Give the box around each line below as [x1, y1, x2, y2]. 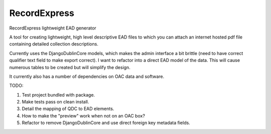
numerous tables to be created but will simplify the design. [9, 64, 130, 70]
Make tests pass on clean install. [22, 99, 89, 105]
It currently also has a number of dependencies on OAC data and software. [9, 73, 165, 79]
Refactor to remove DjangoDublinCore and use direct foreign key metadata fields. [22, 120, 190, 126]
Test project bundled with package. [22, 91, 95, 97]
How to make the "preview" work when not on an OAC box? [22, 112, 146, 118]
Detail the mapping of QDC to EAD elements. [22, 105, 114, 112]
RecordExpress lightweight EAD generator [9, 25, 96, 31]
